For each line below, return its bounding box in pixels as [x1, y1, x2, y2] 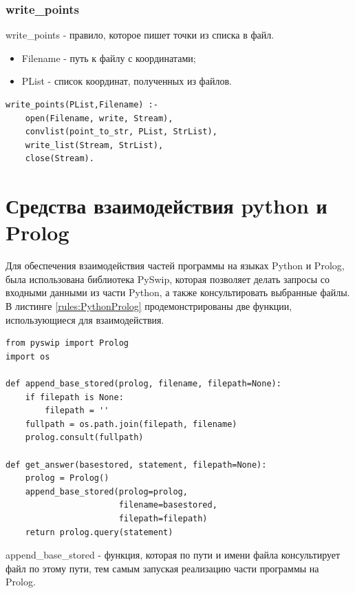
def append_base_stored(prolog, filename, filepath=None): [6, 379, 281, 389]
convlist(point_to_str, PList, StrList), [25, 127, 217, 137]
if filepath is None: [25, 392, 124, 402]
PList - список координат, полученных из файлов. [21, 74, 232, 88]
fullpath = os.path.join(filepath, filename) [25, 419, 237, 429]
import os [6, 351, 50, 362]
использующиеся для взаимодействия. [6, 312, 164, 326]
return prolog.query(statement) [25, 527, 173, 537]
